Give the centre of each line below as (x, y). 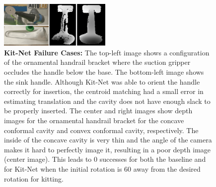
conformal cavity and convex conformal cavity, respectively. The (101, 130)
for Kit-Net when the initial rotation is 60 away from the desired (102, 168)
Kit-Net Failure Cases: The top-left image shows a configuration (107, 52)
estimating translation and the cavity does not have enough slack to (107, 101)
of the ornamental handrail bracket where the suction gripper (97, 62)
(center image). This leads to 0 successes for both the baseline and (105, 159)
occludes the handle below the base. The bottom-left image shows (104, 72)
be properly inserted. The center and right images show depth (98, 111)
